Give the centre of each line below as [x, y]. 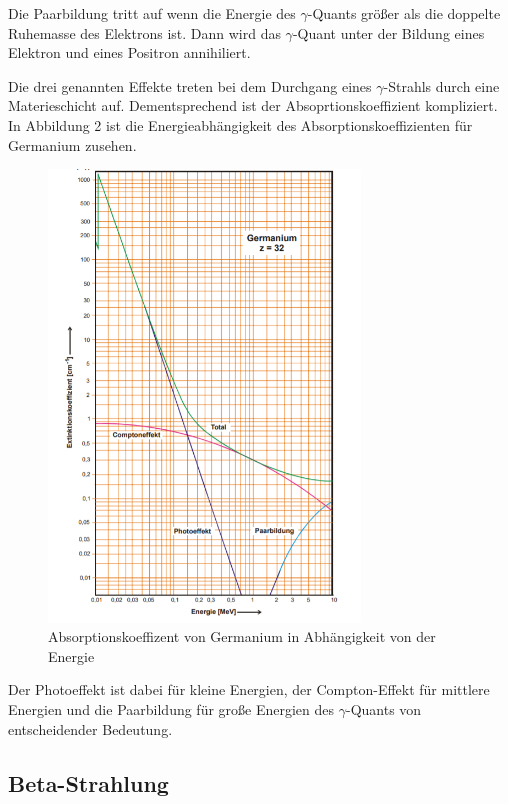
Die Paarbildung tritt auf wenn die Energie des [152, 13]
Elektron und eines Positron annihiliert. [129, 52]
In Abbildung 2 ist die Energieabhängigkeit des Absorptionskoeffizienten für [240, 124]
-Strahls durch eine [441, 85]
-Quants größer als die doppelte [404, 13]
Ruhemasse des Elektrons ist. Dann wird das [144, 32]
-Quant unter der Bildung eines [388, 32]
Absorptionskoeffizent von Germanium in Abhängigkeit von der [242, 636]
